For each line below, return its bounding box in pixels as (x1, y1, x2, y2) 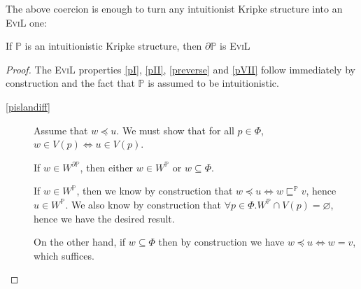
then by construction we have (158, 234, 285, 249)
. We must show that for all (116, 122, 234, 137)
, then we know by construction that (76, 183, 233, 198)
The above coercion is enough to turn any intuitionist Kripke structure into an (6, 1, 343, 15)
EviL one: (6, 15, 47, 29)
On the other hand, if (34, 234, 126, 249)
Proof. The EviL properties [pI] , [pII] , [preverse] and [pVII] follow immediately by (6, 62, 355, 76)
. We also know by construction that (65, 197, 222, 211)
